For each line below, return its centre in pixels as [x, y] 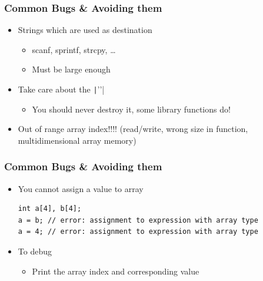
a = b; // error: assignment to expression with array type [138, 220]
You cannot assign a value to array [81, 188]
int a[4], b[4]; [50, 209]
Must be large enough [71, 69]
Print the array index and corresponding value [116, 271]
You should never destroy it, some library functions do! [131, 109]
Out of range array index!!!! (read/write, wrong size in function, [133, 129]
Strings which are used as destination [85, 30]
